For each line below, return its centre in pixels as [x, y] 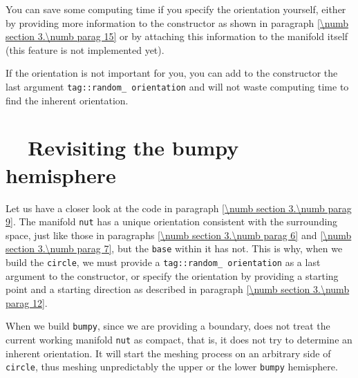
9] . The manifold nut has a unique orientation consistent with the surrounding [172, 221]
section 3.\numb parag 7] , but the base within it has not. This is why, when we [174, 248]
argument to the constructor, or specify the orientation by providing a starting [172, 275]
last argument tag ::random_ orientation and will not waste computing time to [177, 86]
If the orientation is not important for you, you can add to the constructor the [172, 73]
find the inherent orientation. [67, 100]
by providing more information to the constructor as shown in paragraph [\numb [177, 22]
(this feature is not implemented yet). [85, 49]
